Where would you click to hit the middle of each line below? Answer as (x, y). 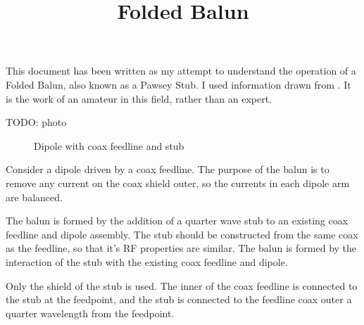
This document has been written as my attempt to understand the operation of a (181, 71)
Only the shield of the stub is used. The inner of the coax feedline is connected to (182, 285)
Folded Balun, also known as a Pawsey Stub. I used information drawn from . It (178, 84)
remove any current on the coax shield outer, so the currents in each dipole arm (178, 183)
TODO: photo (36, 122)
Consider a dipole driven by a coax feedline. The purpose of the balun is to (168, 169)
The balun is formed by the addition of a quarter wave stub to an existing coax (177, 221)
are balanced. (34, 197)
